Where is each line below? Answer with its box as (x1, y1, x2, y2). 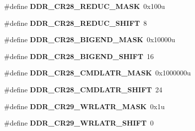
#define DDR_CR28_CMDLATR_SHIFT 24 (4, 84, 163, 94)
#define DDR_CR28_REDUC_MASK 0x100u (4, 1, 165, 11)
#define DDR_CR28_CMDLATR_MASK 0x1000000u (4, 67, 191, 78)
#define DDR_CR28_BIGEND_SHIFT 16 (4, 51, 154, 61)
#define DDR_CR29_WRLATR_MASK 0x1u (4, 101, 165, 111)
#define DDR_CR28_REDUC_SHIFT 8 (4, 17, 147, 28)
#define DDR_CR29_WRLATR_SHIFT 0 (4, 118, 154, 128)
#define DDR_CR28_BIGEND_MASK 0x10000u (4, 34, 176, 45)
